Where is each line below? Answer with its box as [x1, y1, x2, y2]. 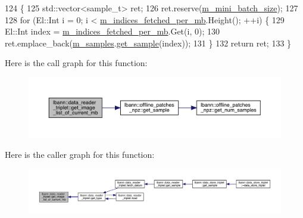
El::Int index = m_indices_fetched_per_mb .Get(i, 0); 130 [5, 25, 220, 38]
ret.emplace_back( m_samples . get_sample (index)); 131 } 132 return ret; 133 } [5, 36, 292, 49]
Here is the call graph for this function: [5, 57, 148, 69]
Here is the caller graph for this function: [5, 148, 155, 161]
